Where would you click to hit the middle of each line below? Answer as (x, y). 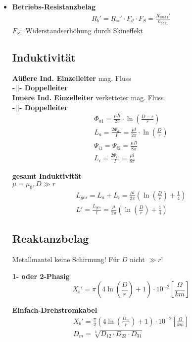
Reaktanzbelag (50, 239)
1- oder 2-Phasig (41, 276)
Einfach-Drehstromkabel (55, 310)
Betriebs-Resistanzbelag (54, 6)
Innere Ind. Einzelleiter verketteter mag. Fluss (88, 98)
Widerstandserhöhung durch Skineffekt (84, 31)
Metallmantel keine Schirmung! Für (66, 259)
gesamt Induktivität (47, 176)
